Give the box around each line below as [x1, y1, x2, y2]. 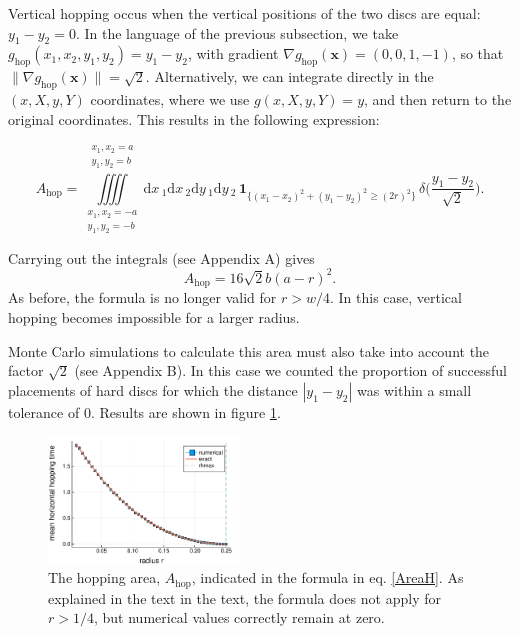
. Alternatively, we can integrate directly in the [145, 66, 434, 87]
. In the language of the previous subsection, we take [75, 22, 399, 43]
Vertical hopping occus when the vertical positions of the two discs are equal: [8, 3, 481, 23]
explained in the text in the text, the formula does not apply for [48, 587, 441, 608]
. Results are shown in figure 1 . [90, 401, 281, 422]
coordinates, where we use [90, 88, 250, 109]
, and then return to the [364, 88, 512, 109]
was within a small [357, 379, 472, 400]
